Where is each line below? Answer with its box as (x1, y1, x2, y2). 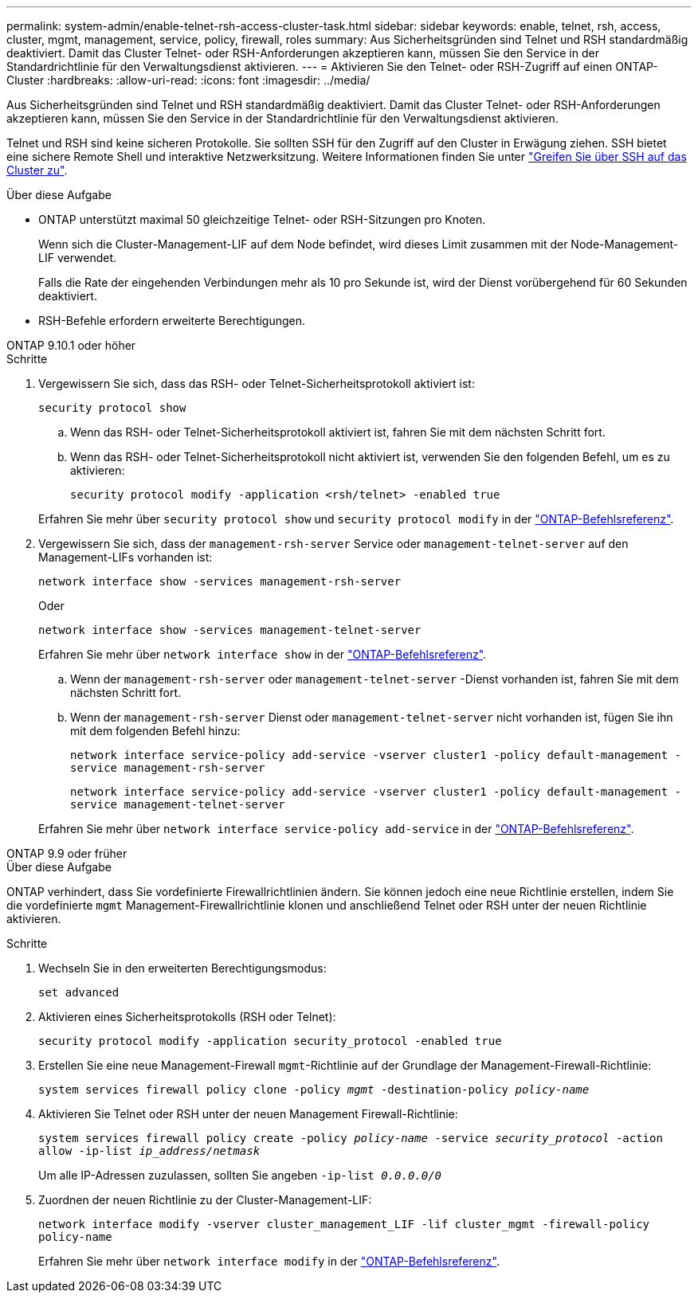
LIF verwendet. (38, 251, 117, 264)
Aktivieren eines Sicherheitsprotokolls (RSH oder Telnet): (38, 1010, 336, 1023)
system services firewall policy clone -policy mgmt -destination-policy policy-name (38, 1083, 590, 1096)
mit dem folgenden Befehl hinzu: (70, 724, 241, 738)
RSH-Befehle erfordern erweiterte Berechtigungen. (38, 314, 306, 327)
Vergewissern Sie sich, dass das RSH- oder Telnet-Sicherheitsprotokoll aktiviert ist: (38, 377, 475, 390)
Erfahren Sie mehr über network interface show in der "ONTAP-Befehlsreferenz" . (38, 648, 487, 661)
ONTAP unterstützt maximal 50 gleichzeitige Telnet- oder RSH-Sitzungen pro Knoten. (38, 213, 486, 226)
